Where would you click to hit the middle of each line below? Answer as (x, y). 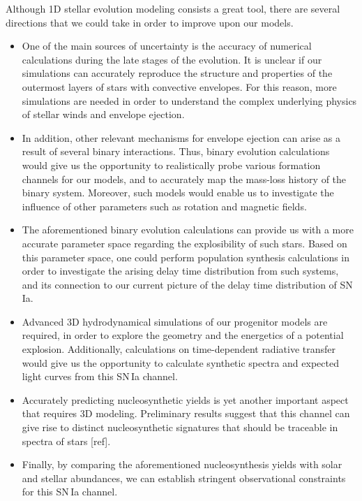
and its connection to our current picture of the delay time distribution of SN (187, 284)
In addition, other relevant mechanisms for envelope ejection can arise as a (181, 137)
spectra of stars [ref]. (66, 441)
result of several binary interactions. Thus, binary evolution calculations (176, 151)
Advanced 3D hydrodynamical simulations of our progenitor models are (175, 321)
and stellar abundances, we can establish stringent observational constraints (184, 478)
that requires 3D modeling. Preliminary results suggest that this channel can (186, 413)
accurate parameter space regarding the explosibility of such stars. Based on (184, 243)
